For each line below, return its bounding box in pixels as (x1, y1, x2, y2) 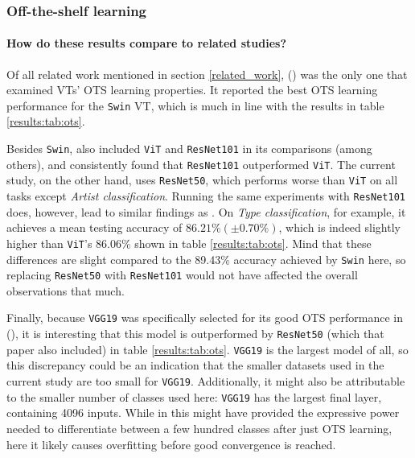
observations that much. (6, 282, 125, 299)
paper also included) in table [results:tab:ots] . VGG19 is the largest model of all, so (6, 340, 409, 357)
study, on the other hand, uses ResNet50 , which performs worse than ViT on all (6, 171, 398, 188)
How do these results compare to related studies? (6, 35, 286, 52)
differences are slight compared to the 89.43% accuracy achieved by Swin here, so (6, 250, 406, 267)
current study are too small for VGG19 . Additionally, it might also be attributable (6, 373, 405, 390)
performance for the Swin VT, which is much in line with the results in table (6, 97, 384, 113)
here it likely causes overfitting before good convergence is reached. (6, 435, 336, 452)
